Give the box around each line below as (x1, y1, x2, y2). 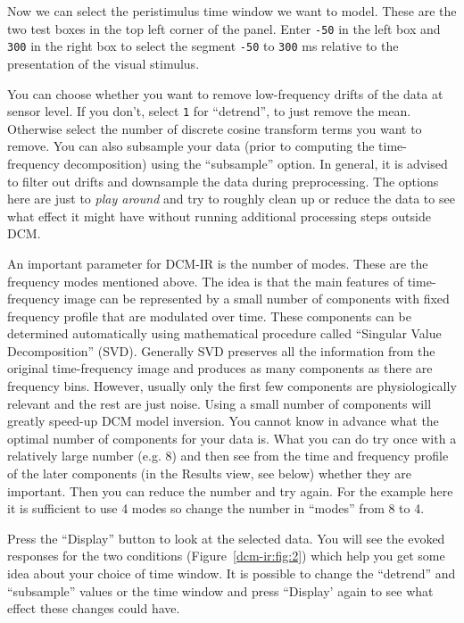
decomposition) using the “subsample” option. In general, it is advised (63, 154, 448, 172)
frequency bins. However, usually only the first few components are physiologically (7, 377, 457, 395)
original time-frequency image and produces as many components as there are (7, 359, 433, 378)
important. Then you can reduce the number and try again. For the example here (7, 481, 453, 500)
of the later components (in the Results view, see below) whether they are (7, 464, 411, 483)
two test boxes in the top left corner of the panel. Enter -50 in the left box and (7, 19, 441, 37)
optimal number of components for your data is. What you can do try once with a (7, 428, 457, 447)
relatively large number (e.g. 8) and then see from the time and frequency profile (7, 446, 449, 465)
